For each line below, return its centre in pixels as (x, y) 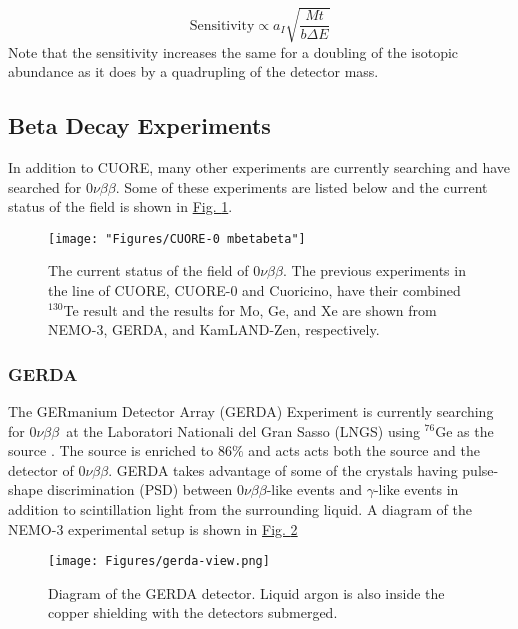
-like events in (416, 489)
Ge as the (464, 430)
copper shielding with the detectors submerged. (193, 612)
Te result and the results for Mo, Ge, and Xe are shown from (250, 309)
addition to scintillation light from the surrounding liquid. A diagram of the (240, 508)
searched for (45, 186)
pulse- (480, 469)
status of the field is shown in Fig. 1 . (120, 206)
